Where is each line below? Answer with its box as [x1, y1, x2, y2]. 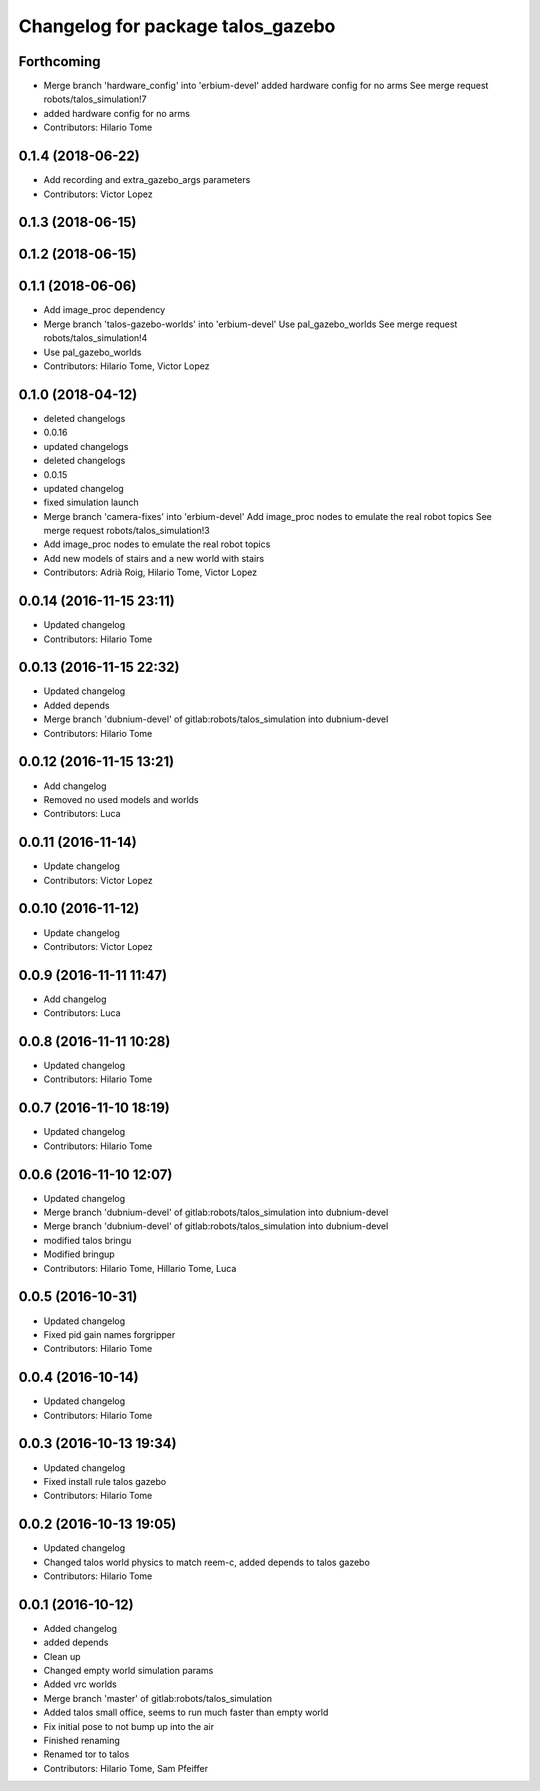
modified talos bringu [43, 1234, 132, 1246]
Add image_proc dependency [43, 304, 166, 316]
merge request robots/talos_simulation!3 [43, 525, 210, 537]
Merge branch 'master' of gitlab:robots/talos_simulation [43, 1692, 272, 1704]
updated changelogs [43, 440, 129, 452]
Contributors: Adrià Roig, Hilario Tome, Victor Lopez [43, 566, 258, 579]
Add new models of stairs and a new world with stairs [43, 552, 265, 564]
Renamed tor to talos [43, 1748, 130, 1760]
